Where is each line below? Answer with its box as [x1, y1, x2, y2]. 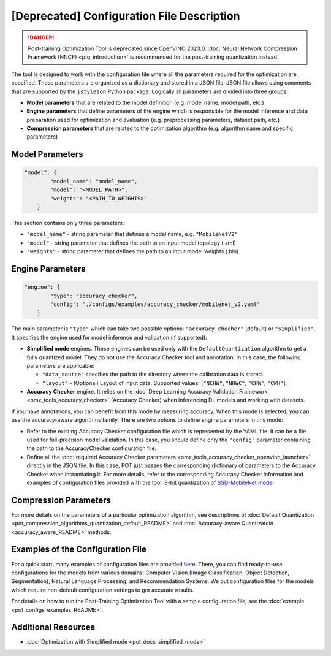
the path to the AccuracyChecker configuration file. [26, 444, 157, 452]
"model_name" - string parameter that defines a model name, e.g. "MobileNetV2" [26, 231, 238, 238]
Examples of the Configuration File [11, 544, 146, 555]
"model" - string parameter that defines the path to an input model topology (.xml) [26, 239, 236, 246]
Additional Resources [11, 622, 95, 633]
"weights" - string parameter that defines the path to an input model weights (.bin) [26, 248, 239, 255]
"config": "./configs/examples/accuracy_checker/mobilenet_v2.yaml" [50, 300, 261, 308]
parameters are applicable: [26, 362, 95, 369]
